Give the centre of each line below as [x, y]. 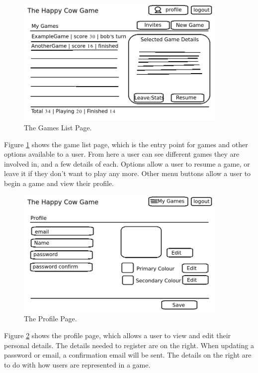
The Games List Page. [58, 127]
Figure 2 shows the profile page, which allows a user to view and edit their [118, 335]
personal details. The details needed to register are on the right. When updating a [129, 345]
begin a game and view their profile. [59, 183]
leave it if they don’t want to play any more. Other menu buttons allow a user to [128, 173]
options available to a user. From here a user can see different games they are [122, 154]
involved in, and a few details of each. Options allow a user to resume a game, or [127, 163]
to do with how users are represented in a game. [77, 364]
